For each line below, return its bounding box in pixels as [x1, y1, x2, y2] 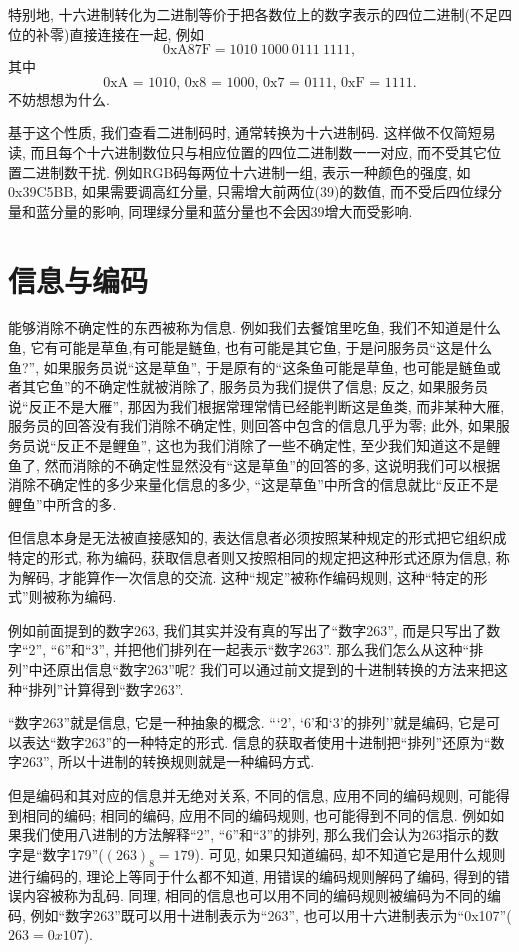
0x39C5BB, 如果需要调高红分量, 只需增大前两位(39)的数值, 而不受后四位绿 [8, 181, 488, 202]
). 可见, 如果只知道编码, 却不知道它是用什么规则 [194, 843, 506, 864]
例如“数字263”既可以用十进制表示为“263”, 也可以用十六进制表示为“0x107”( [30, 904, 512, 925]
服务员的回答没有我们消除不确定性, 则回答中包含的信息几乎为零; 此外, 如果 [8, 415, 496, 436]
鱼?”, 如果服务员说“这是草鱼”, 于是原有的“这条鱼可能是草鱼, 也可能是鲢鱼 [8, 356, 487, 377]
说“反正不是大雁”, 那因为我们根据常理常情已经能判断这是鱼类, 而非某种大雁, [8, 395, 505, 416]
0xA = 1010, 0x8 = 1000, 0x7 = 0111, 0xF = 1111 [103, 75, 413, 90]
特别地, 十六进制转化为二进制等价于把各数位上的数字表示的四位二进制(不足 [8, 4, 498, 24]
